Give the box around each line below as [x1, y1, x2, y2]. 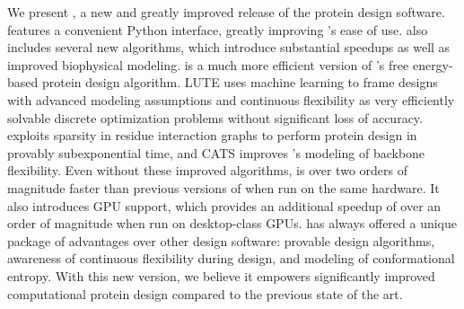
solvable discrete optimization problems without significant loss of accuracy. [7, 108, 423, 127]
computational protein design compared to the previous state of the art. [7, 284, 403, 303]
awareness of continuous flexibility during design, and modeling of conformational [7, 249, 455, 268]
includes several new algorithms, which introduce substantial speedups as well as [7, 38, 451, 57]
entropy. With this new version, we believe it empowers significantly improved [7, 266, 435, 285]
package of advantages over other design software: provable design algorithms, [7, 231, 435, 250]
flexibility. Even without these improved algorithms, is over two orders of [7, 161, 407, 180]
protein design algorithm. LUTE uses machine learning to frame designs [41, 73, 438, 92]
